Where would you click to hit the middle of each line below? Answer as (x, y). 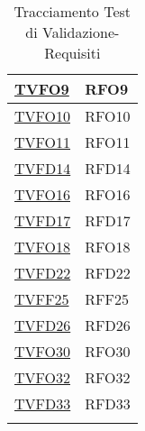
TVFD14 (43, 168)
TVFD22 (43, 273)
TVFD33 (43, 403)
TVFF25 (42, 299)
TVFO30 (43, 351)
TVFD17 (43, 220)
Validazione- (81, 32)
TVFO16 (43, 194)
